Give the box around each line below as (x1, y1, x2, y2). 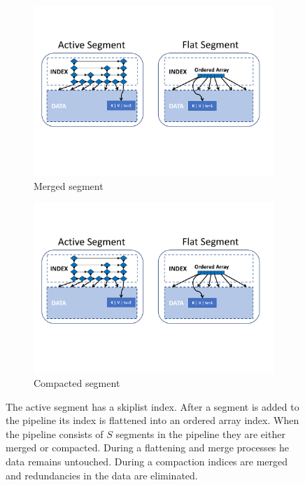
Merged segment (34, 178, 104, 193)
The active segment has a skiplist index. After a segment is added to (6, 399, 299, 414)
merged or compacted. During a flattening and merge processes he (6, 440, 290, 455)
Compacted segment (34, 376, 120, 390)
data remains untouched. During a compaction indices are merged (6, 453, 288, 468)
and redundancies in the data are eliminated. (6, 467, 198, 482)
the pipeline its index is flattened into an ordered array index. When (6, 413, 299, 428)
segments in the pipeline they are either (115, 426, 285, 441)
